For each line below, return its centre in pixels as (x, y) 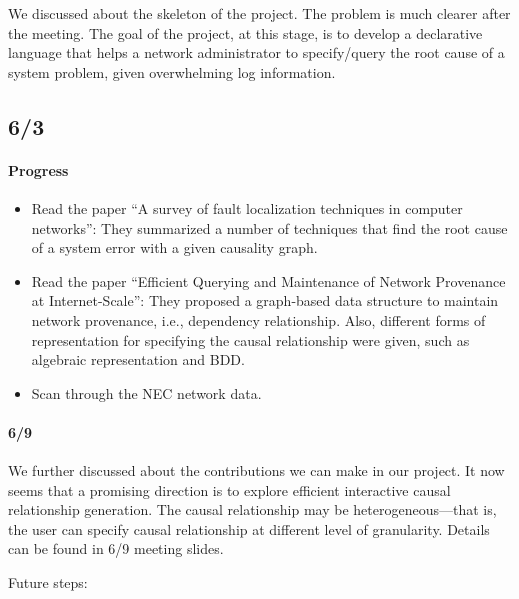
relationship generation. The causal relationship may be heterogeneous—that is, (252, 509)
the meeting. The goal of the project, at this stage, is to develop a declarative (245, 32)
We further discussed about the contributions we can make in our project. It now (256, 470)
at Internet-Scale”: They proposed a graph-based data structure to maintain (265, 300)
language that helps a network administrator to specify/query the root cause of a (256, 52)
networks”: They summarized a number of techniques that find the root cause (269, 227)
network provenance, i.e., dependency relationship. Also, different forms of (258, 319)
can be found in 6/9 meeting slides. (116, 548)
